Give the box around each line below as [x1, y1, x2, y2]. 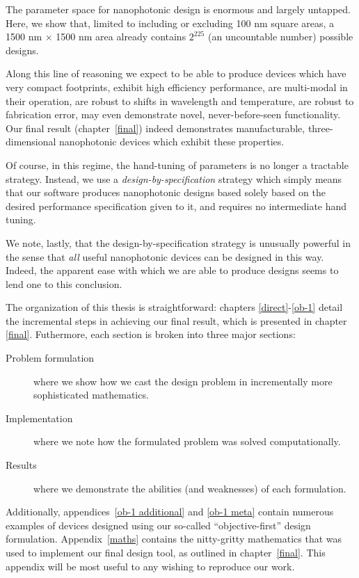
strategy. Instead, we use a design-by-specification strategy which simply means [6, 171, 342, 186]
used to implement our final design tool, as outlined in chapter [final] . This [6, 545, 326, 559]
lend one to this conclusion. [6, 276, 122, 291]
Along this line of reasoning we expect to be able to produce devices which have [6, 66, 346, 81]
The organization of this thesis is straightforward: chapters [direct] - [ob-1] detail [6, 300, 343, 314]
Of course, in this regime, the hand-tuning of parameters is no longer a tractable [6, 157, 349, 172]
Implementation [6, 410, 73, 425]
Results [6, 458, 37, 472]
